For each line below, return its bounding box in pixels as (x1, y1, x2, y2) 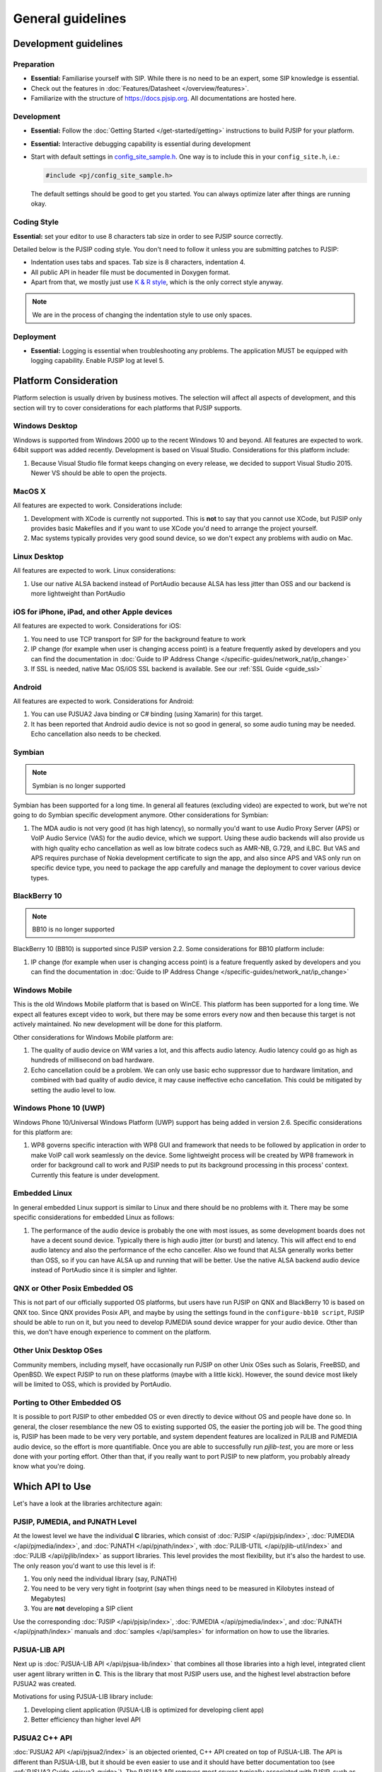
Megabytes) (30, 1594, 66, 1603)
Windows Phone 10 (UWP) (13, 1103, 105, 1113)
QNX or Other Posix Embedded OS (13, 1283, 134, 1293)
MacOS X (13, 486, 46, 496)
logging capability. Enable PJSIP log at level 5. (30, 357, 165, 365)
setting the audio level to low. (30, 1085, 116, 1094)
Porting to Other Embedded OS (13, 1398, 122, 1408)
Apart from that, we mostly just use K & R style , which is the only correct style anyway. (30, 278, 284, 286)
